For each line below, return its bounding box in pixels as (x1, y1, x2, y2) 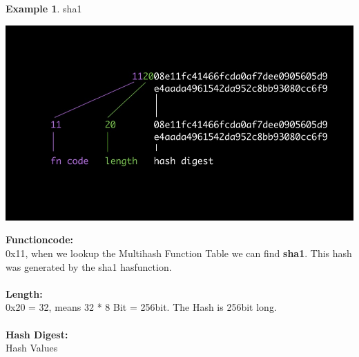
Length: (6, 286, 43, 300)
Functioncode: (6, 232, 73, 247)
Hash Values (6, 340, 58, 355)
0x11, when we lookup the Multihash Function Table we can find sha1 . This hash (6, 246, 352, 261)
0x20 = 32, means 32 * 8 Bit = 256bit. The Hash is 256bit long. (6, 300, 277, 314)
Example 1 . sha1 (6, 1, 82, 15)
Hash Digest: (6, 327, 68, 341)
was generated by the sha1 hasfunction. (6, 259, 172, 274)
